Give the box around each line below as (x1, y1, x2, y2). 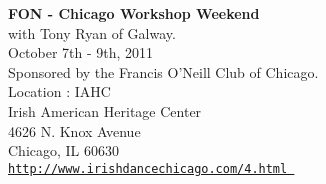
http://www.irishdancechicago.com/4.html (8, 161, 288, 176)
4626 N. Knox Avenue (8, 120, 141, 141)
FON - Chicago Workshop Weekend (8, 3, 260, 23)
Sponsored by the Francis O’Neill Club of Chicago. (8, 61, 319, 82)
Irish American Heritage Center (8, 100, 202, 121)
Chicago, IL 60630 (8, 140, 120, 161)
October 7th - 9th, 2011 (8, 42, 154, 63)
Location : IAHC (8, 81, 111, 102)
